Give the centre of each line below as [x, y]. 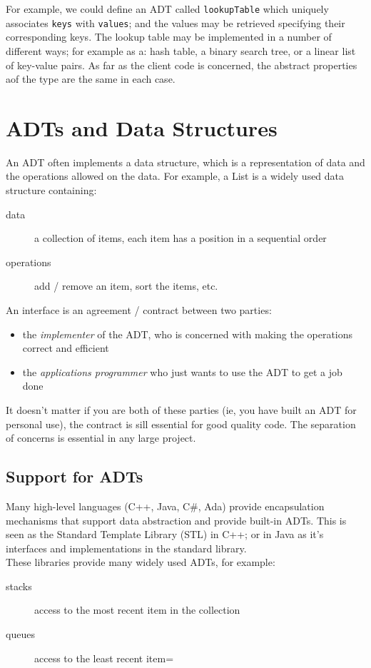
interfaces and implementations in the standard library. [126, 548]
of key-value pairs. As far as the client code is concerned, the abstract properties [182, 65]
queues [20, 634]
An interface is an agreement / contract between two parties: [139, 309]
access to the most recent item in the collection [137, 610]
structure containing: [51, 190]
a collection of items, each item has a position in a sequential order [181, 238]
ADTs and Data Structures [142, 127]
